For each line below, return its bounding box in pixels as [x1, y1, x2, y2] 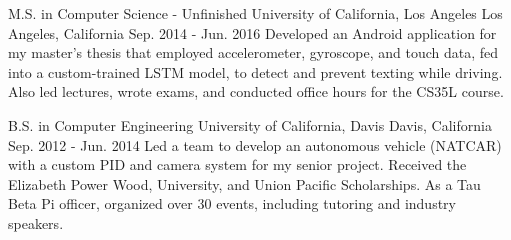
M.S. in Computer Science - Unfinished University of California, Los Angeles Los [8, 3, 503, 23]
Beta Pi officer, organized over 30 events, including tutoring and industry [8, 193, 456, 214]
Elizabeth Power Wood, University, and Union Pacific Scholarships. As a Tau [8, 173, 481, 194]
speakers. [8, 212, 64, 233]
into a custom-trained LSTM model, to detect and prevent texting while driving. [8, 61, 503, 82]
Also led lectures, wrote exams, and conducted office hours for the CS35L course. [8, 81, 504, 102]
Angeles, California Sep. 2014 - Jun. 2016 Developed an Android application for [8, 22, 497, 43]
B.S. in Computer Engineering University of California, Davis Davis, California [8, 114, 492, 135]
